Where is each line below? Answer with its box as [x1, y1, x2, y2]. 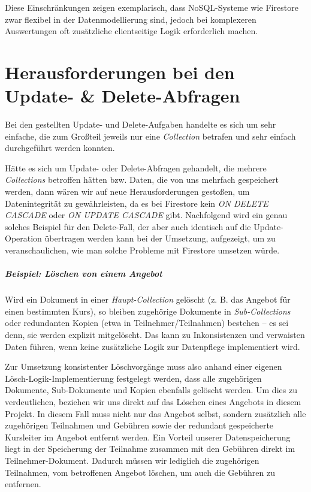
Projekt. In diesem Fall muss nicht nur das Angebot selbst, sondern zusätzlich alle [5, 407, 306, 419]
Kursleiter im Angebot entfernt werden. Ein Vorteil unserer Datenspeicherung [5, 430, 291, 443]
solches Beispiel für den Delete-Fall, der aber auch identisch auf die [5, 220, 251, 233]
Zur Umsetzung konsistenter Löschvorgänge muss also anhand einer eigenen [5, 360, 282, 373]
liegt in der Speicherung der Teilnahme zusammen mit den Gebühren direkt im [5, 442, 295, 455]
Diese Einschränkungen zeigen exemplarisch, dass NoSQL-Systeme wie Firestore [5, 1, 298, 13]
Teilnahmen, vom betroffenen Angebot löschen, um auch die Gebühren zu [5, 466, 275, 478]
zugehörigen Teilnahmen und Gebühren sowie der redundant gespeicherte [5, 419, 274, 431]
